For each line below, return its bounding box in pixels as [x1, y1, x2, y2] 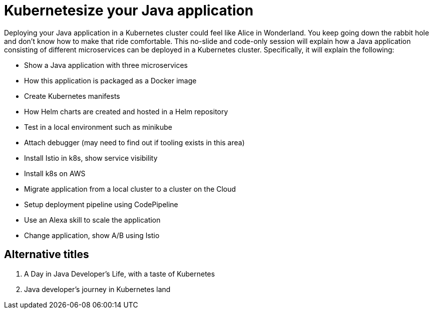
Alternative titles [4, 248, 89, 261]
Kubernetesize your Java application [4, 2, 254, 19]
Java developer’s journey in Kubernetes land [24, 285, 171, 294]
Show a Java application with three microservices [24, 60, 188, 69]
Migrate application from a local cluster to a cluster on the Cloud [24, 184, 236, 193]
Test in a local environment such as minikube [24, 122, 173, 131]
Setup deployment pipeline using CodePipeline [24, 200, 178, 209]
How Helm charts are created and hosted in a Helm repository [24, 107, 228, 116]
